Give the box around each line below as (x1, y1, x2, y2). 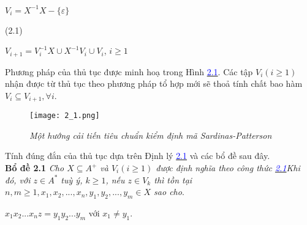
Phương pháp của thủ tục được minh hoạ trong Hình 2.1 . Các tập (5, 65, 253, 78)
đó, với (5, 173, 31, 186)
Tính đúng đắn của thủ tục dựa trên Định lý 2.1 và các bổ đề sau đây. (5, 149, 270, 162)
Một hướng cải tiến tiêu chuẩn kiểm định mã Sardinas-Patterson (29, 128, 272, 141)
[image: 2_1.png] (29, 111, 100, 120)
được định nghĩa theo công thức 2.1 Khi (156, 161, 300, 174)
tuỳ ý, (61, 173, 83, 186)
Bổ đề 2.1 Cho (5, 161, 64, 174)
